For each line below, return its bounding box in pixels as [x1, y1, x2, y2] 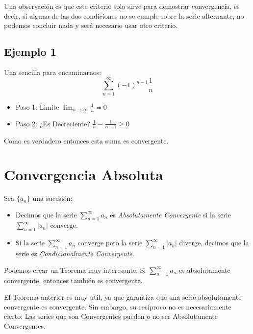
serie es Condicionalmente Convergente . [15, 248, 134, 259]
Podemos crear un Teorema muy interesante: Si [4, 264, 146, 275]
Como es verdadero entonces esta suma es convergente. [4, 136, 169, 146]
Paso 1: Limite [15, 101, 59, 112]
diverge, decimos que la [179, 238, 249, 248]
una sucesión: [32, 193, 73, 203]
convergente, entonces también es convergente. [4, 275, 143, 286]
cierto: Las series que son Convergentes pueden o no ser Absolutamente [4, 311, 218, 321]
